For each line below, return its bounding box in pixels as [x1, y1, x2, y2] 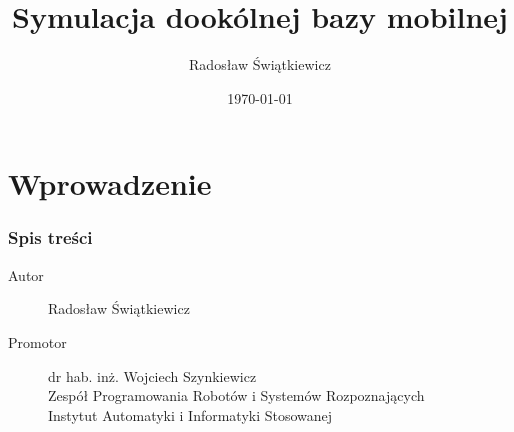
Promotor [8, 331, 67, 352]
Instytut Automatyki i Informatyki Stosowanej [48, 404, 333, 425]
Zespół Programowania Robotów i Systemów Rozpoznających [48, 385, 425, 406]
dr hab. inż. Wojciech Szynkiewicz [48, 365, 257, 386]
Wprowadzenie [8, 163, 212, 204]
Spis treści [8, 225, 93, 250]
